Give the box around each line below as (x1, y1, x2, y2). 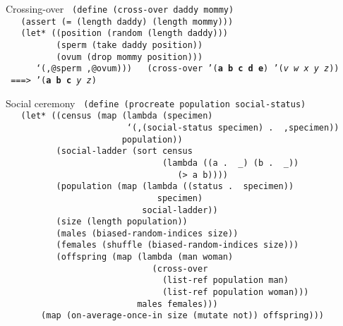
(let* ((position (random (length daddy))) (20, 28, 228, 39)
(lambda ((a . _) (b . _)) (162, 157, 299, 168)
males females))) (137, 298, 218, 309)
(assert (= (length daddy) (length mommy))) (20, 16, 234, 27)
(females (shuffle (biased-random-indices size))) (56, 240, 299, 250)
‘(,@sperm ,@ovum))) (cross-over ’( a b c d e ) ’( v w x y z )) (35, 64, 339, 74)
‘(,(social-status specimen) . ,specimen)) (126, 122, 339, 133)
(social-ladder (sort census (56, 146, 193, 157)
